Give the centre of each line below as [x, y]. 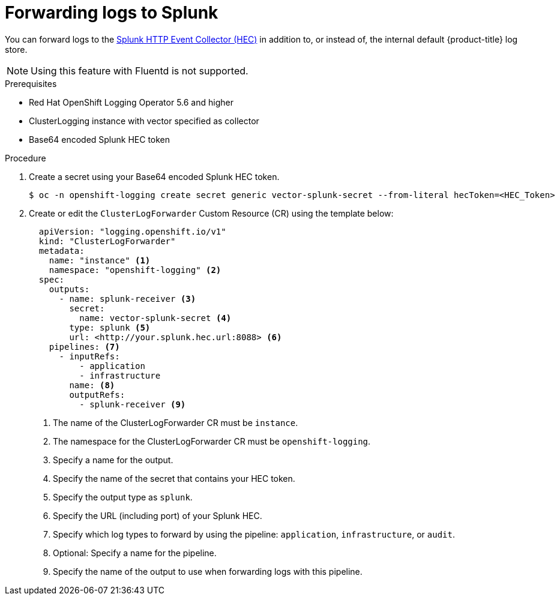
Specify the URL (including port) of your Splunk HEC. [158, 515]
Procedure [26, 158]
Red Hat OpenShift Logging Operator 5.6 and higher [131, 102]
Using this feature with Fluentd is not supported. [140, 70]
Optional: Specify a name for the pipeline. [135, 553]
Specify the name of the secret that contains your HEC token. [174, 478]
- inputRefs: [89, 356]
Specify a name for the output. [113, 460]
